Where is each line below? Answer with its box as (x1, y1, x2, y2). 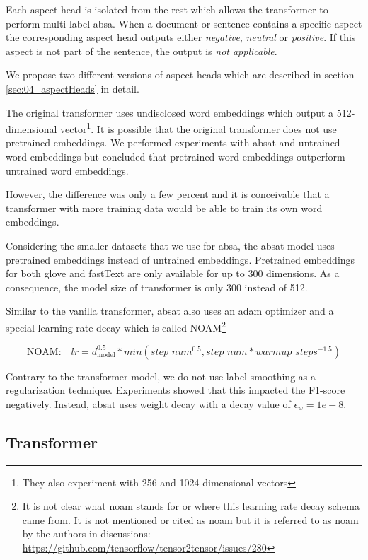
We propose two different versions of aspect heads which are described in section (6, 67, 355, 82)
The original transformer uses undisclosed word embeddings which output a (6, 105, 334, 119)
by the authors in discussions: (22, 526, 151, 541)
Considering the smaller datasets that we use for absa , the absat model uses (6, 238, 335, 252)
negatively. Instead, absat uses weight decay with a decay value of (6, 396, 291, 411)
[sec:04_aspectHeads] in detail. (6, 81, 139, 95)
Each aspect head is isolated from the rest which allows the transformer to (6, 2, 328, 16)
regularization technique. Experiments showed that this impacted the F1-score (6, 383, 345, 397)
